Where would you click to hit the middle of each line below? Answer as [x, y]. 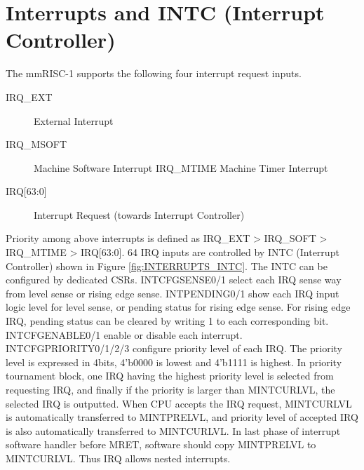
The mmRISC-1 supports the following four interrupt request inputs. [154, 73]
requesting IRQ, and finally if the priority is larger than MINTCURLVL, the [170, 389]
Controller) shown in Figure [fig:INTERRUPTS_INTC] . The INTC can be [167, 266]
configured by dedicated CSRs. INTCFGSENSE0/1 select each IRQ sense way [174, 280]
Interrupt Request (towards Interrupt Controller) [139, 214]
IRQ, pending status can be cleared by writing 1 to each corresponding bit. [167, 321]
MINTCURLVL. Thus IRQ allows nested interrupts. [118, 458]
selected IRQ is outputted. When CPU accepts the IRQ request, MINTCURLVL [179, 403]
